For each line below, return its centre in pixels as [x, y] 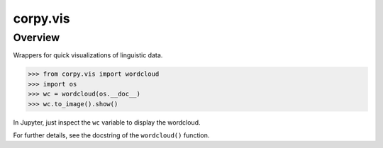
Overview [37, 38]
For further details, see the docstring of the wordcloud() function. [111, 135]
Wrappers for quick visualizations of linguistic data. [88, 55]
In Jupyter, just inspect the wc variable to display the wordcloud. [107, 122]
